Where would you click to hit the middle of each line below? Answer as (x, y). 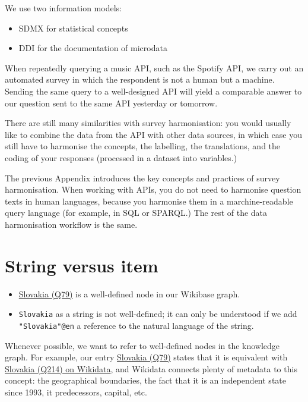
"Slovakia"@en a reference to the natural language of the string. (136, 325)
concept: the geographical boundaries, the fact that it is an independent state (145, 380)
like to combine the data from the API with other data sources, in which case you (154, 134)
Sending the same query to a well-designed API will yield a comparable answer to (153, 91)
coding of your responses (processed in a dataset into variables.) (121, 157)
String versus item (82, 265)
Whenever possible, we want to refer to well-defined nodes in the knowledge (142, 345)
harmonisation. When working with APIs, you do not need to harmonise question (153, 189)
